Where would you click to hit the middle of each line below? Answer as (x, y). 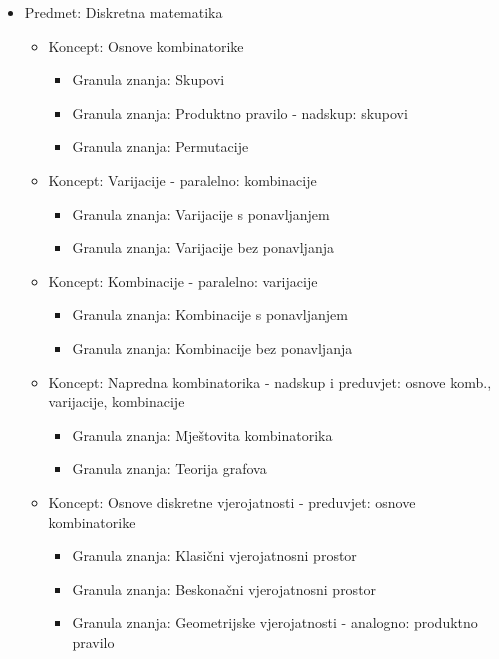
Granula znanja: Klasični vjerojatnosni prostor (214, 555)
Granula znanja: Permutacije (160, 146)
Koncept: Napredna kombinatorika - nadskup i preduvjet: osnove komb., (270, 381)
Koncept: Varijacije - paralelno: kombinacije (182, 179)
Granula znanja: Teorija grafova (169, 468)
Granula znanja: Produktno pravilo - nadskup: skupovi (240, 112)
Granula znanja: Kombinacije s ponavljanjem (210, 314)
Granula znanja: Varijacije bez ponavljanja (203, 247)
